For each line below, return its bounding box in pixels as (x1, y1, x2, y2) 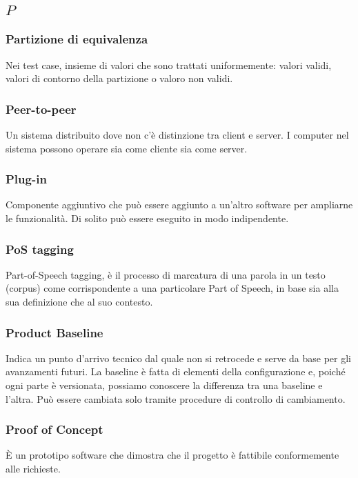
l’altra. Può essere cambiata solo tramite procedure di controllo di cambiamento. (6, 391, 346, 406)
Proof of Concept (6, 421, 103, 438)
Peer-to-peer (6, 100, 77, 117)
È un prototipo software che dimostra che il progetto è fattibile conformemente (6, 448, 339, 462)
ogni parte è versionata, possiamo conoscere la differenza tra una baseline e (6, 378, 323, 392)
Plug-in (6, 170, 47, 188)
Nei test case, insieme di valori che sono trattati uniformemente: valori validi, (6, 57, 332, 72)
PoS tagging (6, 240, 74, 257)
